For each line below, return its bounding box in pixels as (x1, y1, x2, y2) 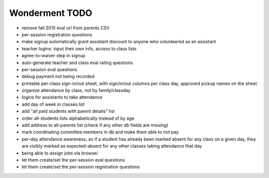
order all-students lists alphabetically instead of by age (21, 115, 134, 121)
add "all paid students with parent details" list (21, 108, 115, 114)
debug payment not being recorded (21, 74, 95, 80)
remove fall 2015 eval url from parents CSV (21, 25, 110, 31)
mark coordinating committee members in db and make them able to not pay (21, 129, 179, 135)
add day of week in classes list (21, 101, 85, 107)
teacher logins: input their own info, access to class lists (21, 45, 137, 52)
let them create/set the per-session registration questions (21, 164, 140, 170)
